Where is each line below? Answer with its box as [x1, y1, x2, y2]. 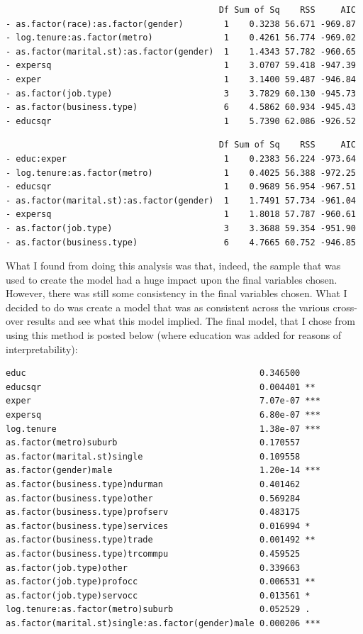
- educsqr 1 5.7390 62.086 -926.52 [6, 116, 356, 126]
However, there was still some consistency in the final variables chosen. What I [6, 286, 347, 301]
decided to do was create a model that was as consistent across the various [6, 299, 330, 314]
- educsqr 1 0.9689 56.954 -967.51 [6, 182, 356, 192]
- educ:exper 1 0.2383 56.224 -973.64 [6, 153, 356, 164]
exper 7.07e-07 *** [6, 396, 320, 406]
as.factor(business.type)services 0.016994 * [6, 521, 311, 531]
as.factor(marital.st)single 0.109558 [6, 451, 301, 462]
